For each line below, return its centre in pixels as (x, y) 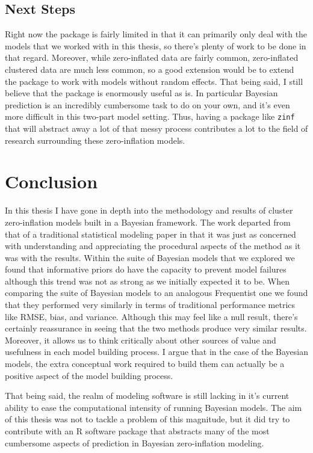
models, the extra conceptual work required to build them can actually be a (145, 364)
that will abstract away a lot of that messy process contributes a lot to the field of (156, 128)
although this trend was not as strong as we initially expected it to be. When (147, 281)
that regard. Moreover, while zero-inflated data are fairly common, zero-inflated (152, 57)
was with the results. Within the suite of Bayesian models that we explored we (150, 257)
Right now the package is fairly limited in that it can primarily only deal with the (156, 34)
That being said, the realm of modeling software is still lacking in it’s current (147, 396)
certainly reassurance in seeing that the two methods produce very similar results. (156, 328)
